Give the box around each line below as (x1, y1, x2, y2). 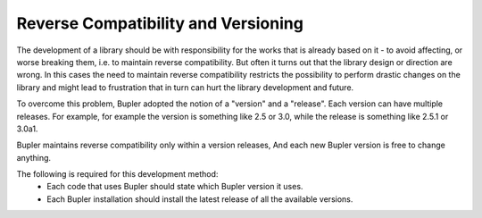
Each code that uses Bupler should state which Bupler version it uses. (46, 181, 303, 192)
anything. (16, 152, 52, 163)
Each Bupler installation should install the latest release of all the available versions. (46, 193, 353, 205)
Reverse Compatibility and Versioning (16, 13, 303, 33)
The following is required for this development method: (16, 169, 219, 180)
